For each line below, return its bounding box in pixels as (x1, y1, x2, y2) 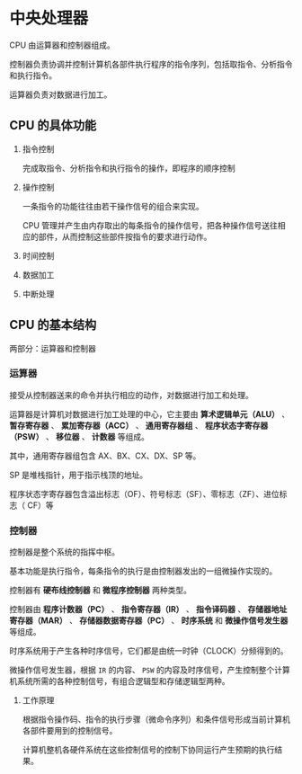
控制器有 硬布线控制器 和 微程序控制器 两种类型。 (9, 585, 191, 596)
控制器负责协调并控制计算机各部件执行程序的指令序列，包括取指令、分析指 (9, 58, 285, 69)
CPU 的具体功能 (9, 118, 97, 133)
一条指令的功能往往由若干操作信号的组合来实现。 (22, 200, 204, 211)
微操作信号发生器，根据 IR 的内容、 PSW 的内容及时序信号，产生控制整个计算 (9, 664, 290, 675)
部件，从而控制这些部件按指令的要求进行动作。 (38, 231, 212, 242)
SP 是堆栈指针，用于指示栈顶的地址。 (9, 469, 148, 480)
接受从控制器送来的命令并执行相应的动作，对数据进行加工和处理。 (9, 389, 253, 400)
